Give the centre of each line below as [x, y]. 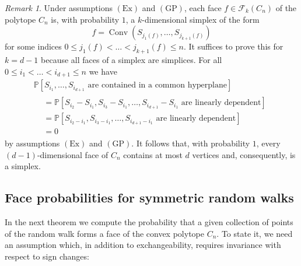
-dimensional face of [73, 154]
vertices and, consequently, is [244, 154]
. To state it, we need [255, 233]
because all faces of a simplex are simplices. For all [132, 59]
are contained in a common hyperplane [157, 85]
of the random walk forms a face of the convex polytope [104, 233]
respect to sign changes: [47, 256]
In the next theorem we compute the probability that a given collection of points [149, 222]
